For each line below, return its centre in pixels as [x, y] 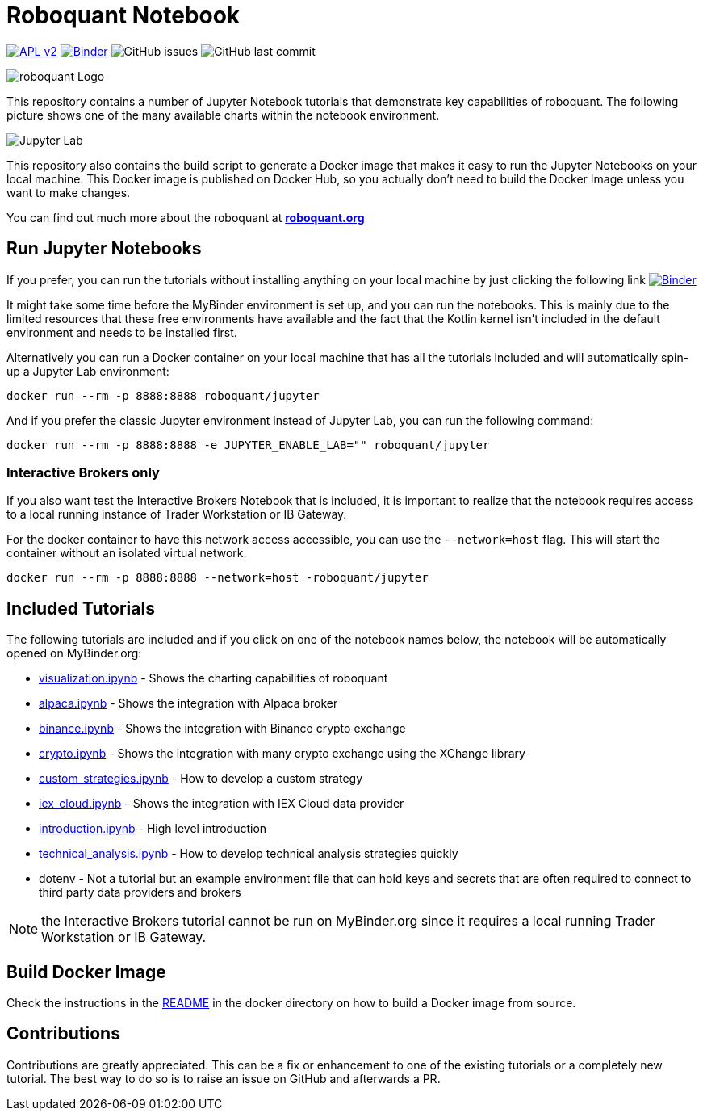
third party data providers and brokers [140, 892]
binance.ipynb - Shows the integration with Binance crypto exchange [222, 729]
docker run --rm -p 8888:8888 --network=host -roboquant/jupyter [218, 578]
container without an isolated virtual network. [127, 553]
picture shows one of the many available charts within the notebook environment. [223, 115]
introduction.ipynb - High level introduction [153, 829]
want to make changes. [69, 192]
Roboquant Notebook [123, 15]
